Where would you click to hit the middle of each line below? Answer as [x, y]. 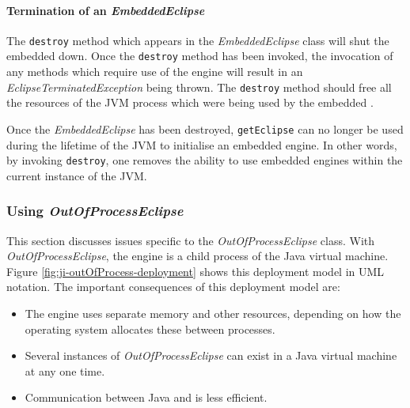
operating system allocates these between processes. [150, 329]
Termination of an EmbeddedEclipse [106, 10]
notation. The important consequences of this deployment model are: [173, 287]
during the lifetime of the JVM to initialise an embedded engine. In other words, [202, 144]
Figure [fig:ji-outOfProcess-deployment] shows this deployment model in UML [196, 271]
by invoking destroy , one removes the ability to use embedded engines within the [205, 160]
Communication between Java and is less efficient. [146, 397]
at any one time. [65, 370]
